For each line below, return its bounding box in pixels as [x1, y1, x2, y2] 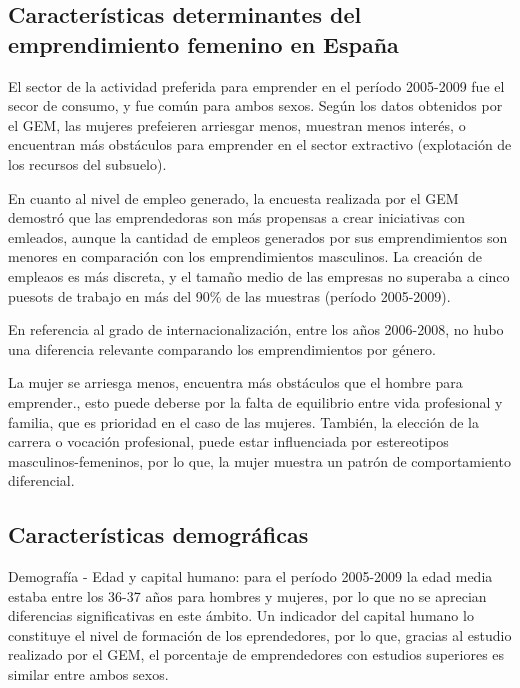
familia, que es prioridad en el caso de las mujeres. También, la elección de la [8, 411, 479, 432]
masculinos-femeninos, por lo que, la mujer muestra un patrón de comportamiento [8, 450, 511, 471]
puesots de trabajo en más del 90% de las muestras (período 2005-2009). [8, 285, 451, 306]
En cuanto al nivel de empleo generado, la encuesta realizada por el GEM [8, 187, 459, 208]
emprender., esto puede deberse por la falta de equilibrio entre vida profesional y [8, 391, 503, 412]
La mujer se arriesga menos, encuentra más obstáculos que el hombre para [8, 372, 463, 393]
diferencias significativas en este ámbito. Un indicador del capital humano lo [8, 605, 474, 626]
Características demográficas [8, 519, 309, 550]
